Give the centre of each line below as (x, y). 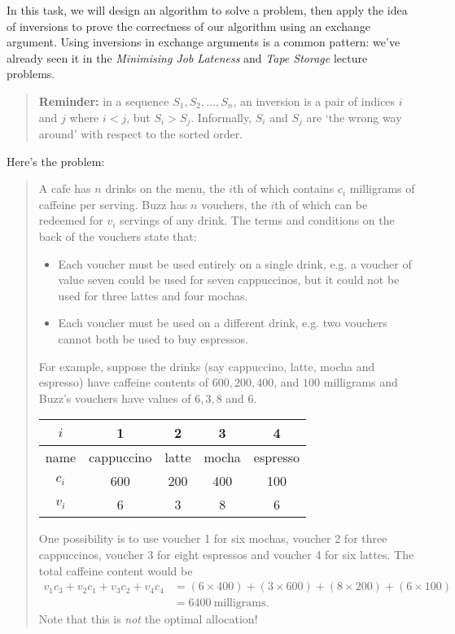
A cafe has (65, 188)
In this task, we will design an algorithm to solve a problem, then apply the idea (207, 10)
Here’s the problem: (56, 161)
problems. (31, 74)
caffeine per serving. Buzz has (113, 204)
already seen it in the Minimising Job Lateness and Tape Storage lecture (187, 57)
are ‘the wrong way (354, 117)
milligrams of (382, 188)
